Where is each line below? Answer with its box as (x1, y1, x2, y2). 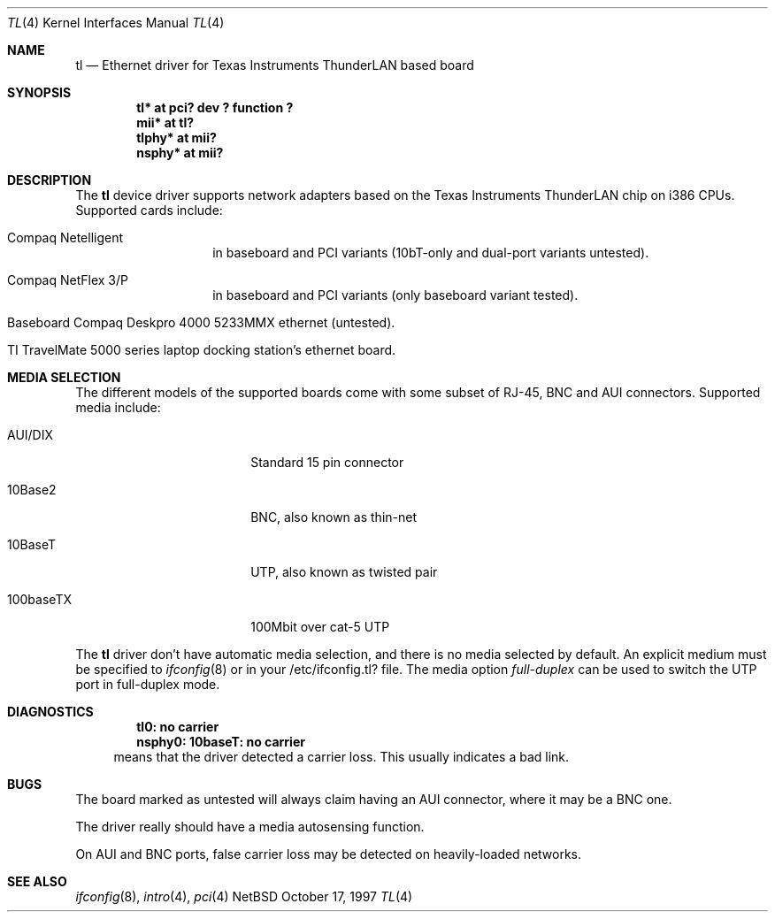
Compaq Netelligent (7, 230, 124, 245)
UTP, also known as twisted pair (250, 564, 438, 579)
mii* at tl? (136, 115, 195, 130)
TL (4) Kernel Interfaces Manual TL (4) (7, 15, 225, 30)
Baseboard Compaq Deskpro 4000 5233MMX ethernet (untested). (7, 315, 395, 330)
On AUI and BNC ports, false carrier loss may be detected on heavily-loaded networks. (75, 846, 582, 862)
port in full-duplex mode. (75, 677, 220, 692)
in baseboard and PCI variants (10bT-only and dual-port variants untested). (212, 245, 649, 260)
